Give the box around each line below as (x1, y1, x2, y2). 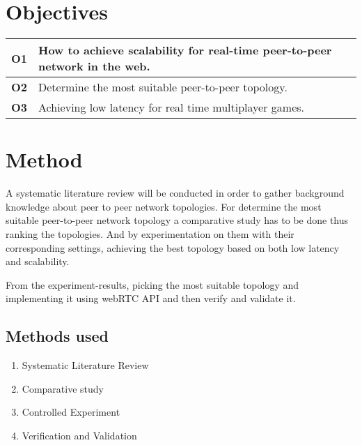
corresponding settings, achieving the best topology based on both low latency (6, 240, 340, 255)
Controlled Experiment (22, 405, 120, 419)
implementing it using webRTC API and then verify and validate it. (6, 291, 296, 306)
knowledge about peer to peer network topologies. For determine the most (6, 199, 322, 213)
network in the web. (38, 58, 150, 75)
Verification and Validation (22, 428, 137, 442)
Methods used (6, 325, 109, 347)
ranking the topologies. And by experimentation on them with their (6, 227, 294, 241)
